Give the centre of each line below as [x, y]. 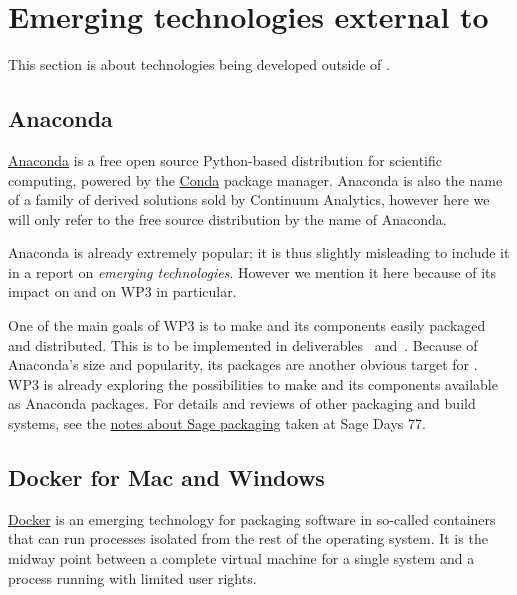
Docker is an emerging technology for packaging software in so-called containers [252, 518]
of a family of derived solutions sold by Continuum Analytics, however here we [249, 199]
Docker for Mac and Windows [166, 477]
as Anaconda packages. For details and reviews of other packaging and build [242, 403]
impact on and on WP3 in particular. [122, 291]
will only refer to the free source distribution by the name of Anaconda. [227, 218]
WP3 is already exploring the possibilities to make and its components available [253, 383]
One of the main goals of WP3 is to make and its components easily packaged [247, 325]
